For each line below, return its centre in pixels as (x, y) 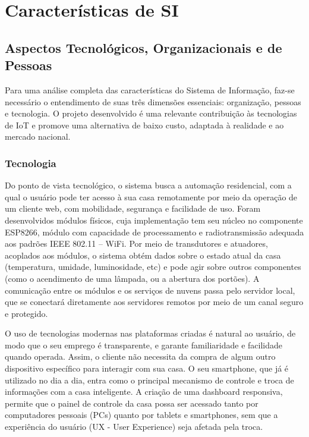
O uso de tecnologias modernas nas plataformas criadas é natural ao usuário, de (150, 333)
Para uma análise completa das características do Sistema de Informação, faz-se (150, 89)
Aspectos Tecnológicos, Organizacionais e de (144, 47)
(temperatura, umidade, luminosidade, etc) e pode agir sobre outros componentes (153, 267)
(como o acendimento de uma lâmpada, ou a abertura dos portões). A (132, 278)
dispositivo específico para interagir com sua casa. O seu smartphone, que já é (147, 368)
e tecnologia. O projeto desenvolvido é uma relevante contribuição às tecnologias (151, 113)
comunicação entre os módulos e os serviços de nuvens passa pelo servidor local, (150, 290)
